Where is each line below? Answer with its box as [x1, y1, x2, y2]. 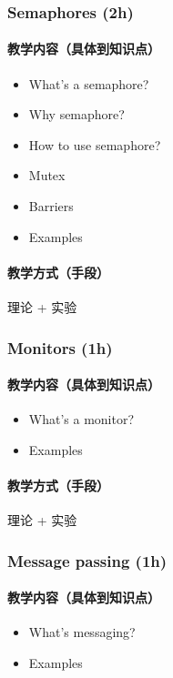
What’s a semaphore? [28, 74, 149, 93]
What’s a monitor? [28, 410, 135, 429]
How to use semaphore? [28, 135, 161, 154]
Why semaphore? [28, 105, 125, 124]
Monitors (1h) [7, 336, 113, 359]
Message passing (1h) [7, 549, 168, 572]
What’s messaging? [28, 622, 136, 642]
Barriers [28, 197, 74, 216]
